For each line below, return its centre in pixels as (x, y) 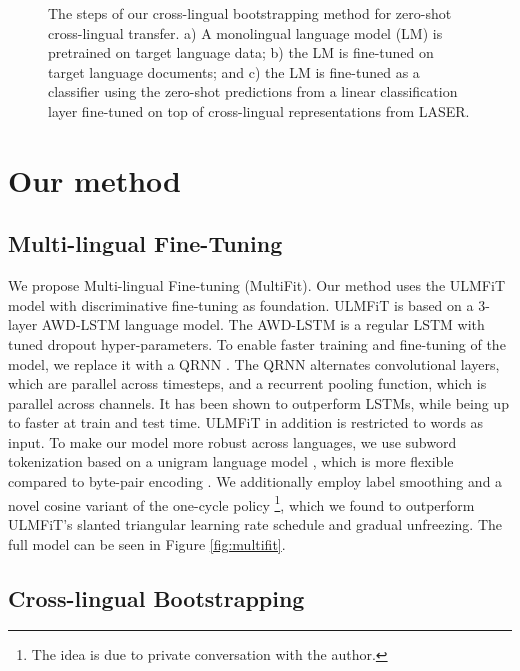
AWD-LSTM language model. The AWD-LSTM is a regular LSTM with (263, 324)
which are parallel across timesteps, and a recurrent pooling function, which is (247, 383)
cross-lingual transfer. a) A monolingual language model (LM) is (245, 32)
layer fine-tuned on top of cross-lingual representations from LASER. (259, 110)
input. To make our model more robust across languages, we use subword (232, 441)
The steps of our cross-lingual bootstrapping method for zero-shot (250, 13)
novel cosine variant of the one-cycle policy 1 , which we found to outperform (241, 503)
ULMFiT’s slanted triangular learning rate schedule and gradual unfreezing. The (255, 523)
